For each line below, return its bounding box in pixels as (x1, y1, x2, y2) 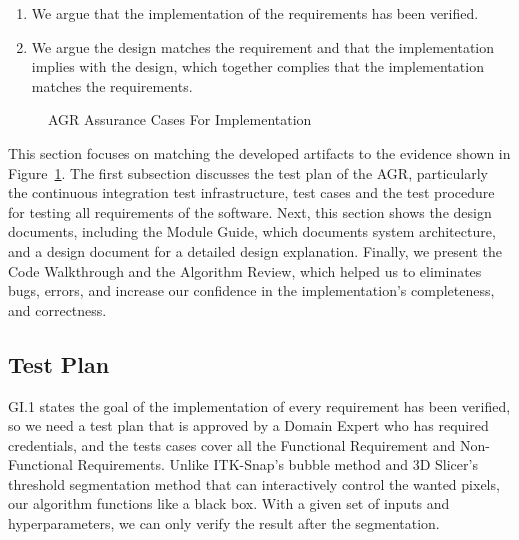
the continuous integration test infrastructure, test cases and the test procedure (8, 182, 495, 203)
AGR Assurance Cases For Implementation (48, 109, 312, 130)
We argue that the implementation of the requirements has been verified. (31, 3, 479, 23)
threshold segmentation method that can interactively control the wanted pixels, (8, 473, 500, 494)
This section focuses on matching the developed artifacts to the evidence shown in (8, 142, 511, 163)
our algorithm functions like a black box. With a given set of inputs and (8, 493, 450, 514)
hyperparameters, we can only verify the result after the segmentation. (8, 513, 440, 534)
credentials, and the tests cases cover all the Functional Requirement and (8, 434, 456, 455)
